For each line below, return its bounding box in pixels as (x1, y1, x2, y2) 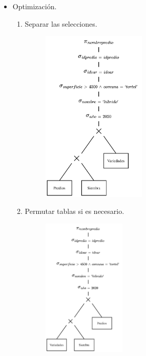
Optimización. (12, 1, 57, 11)
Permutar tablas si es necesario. (25, 206, 124, 216)
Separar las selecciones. (25, 18, 97, 29)
